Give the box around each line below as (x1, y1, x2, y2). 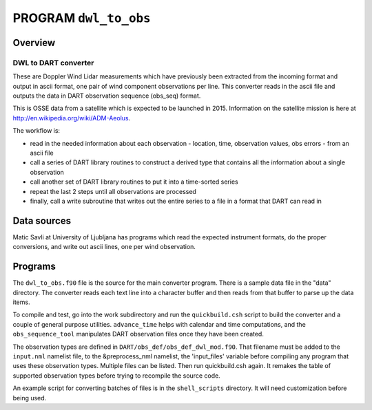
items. (12, 298, 30, 306)
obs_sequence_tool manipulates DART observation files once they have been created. (12, 330, 265, 338)
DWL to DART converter (12, 58, 94, 67)
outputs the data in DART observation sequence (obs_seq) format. (12, 91, 201, 100)
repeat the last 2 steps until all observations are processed (30, 187, 196, 195)
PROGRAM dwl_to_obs (12, 10, 151, 25)
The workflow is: (12, 127, 61, 135)
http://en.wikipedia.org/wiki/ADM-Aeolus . (12, 114, 131, 122)
